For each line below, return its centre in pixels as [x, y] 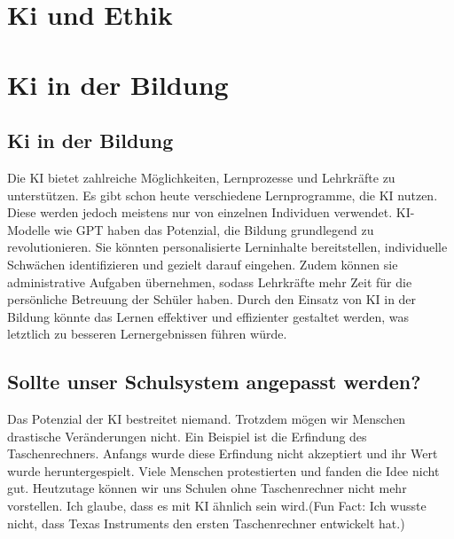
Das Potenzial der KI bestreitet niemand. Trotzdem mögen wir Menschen [207, 419]
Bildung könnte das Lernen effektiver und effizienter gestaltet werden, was [208, 316]
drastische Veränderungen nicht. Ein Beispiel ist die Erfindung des [187, 436]
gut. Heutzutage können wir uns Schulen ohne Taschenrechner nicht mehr [207, 488]
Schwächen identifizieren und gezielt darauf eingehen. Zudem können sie [203, 264]
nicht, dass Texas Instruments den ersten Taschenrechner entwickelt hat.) [206, 523]
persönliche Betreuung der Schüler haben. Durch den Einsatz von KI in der [212, 299]
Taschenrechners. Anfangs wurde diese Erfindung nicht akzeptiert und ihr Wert [223, 453]
